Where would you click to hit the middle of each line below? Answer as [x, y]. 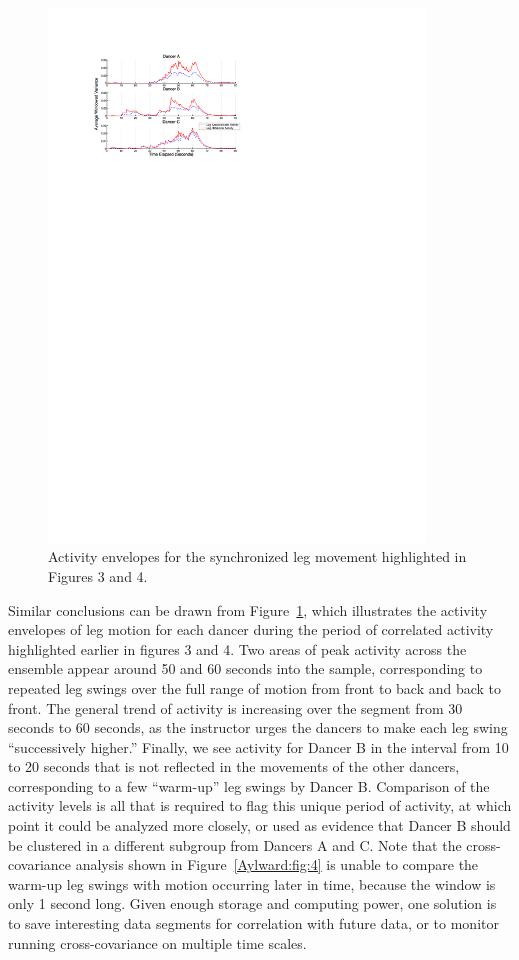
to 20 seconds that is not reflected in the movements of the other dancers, [234, 766]
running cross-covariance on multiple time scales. [157, 942]
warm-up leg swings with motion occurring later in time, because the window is [252, 883]
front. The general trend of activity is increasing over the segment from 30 [235, 707]
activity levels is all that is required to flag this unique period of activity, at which [260, 805]
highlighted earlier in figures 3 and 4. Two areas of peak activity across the [237, 648]
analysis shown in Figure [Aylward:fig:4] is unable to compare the [277, 864]
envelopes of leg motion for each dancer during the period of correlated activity [251, 629]
